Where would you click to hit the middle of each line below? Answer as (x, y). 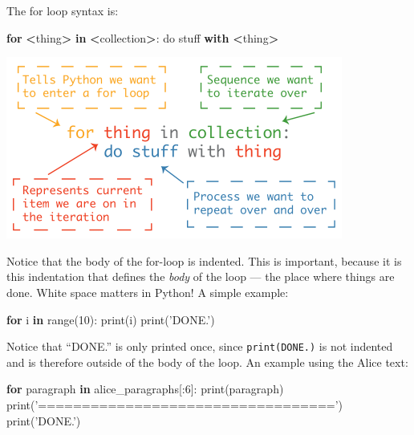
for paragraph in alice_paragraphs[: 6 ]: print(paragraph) (145, 389)
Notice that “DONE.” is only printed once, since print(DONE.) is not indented (200, 346)
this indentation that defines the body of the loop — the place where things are (201, 276)
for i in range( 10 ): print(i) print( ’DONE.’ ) (111, 319)
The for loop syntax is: (63, 10)
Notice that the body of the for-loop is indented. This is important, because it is (204, 260)
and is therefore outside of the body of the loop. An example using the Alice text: (207, 362)
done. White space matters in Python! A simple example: (148, 292)
